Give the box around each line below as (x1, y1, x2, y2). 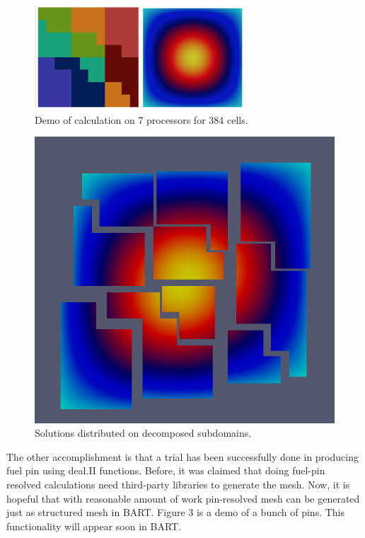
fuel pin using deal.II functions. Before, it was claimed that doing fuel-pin (6, 463, 325, 478)
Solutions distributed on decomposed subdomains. (35, 425, 252, 440)
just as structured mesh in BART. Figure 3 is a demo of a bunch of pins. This (6, 505, 345, 520)
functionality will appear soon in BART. (6, 518, 182, 533)
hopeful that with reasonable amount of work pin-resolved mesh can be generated (6, 491, 360, 505)
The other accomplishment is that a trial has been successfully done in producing (6, 449, 359, 464)
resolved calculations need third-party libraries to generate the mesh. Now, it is (6, 476, 350, 491)
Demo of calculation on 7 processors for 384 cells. (35, 112, 248, 127)
